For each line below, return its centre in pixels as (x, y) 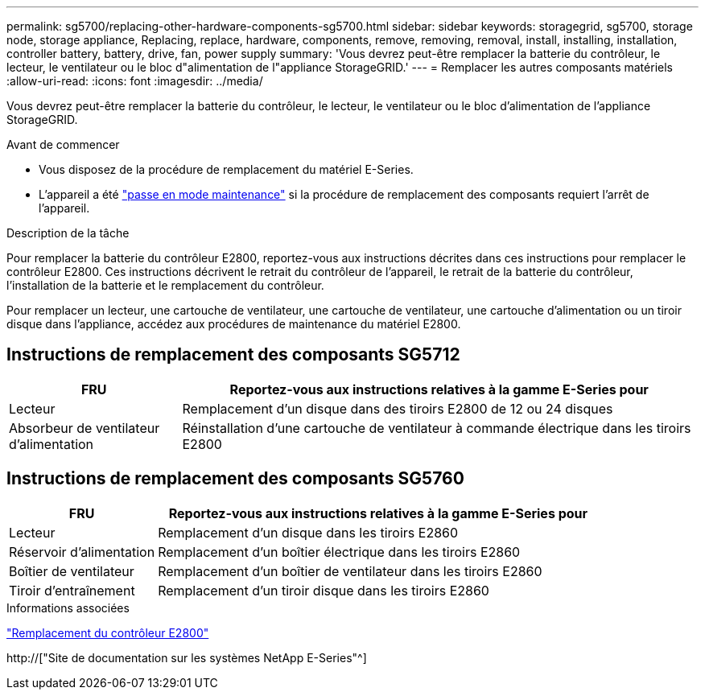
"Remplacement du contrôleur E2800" (108, 632)
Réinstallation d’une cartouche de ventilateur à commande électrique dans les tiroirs (437, 428)
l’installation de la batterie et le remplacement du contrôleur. (165, 285)
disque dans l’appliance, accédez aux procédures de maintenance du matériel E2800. (234, 324)
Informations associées (68, 607)
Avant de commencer (63, 144)
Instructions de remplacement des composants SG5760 (235, 479)
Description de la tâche (68, 233)
